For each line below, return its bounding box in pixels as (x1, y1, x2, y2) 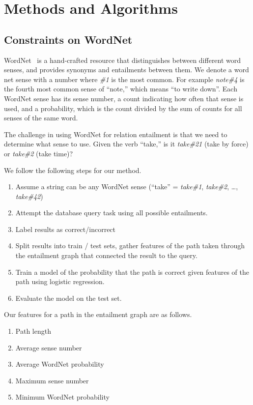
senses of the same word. (4, 113, 78, 123)
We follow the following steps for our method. (4, 165, 141, 175)
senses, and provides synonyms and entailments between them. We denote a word (4, 64, 249, 75)
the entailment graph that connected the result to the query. (15, 250, 197, 260)
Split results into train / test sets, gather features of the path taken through (15, 240, 245, 251)
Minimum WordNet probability (15, 392, 110, 402)
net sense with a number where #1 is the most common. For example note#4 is (4, 74, 245, 84)
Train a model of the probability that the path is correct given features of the (15, 266, 249, 277)
